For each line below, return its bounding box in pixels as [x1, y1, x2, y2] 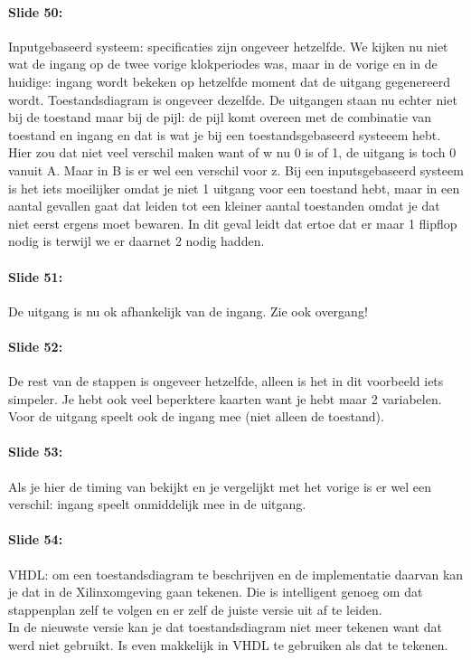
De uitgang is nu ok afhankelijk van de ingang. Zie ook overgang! [8, 301, 368, 320]
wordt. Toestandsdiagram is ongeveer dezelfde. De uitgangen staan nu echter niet [8, 90, 457, 108]
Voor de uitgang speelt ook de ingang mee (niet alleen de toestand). [8, 407, 384, 426]
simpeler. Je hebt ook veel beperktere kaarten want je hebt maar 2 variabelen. [8, 389, 442, 408]
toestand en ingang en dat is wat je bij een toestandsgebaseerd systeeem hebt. [8, 125, 441, 144]
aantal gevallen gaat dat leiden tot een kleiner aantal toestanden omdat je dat [8, 196, 440, 215]
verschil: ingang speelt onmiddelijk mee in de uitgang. [8, 495, 306, 514]
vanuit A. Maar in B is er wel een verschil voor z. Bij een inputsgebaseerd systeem [8, 160, 464, 179]
